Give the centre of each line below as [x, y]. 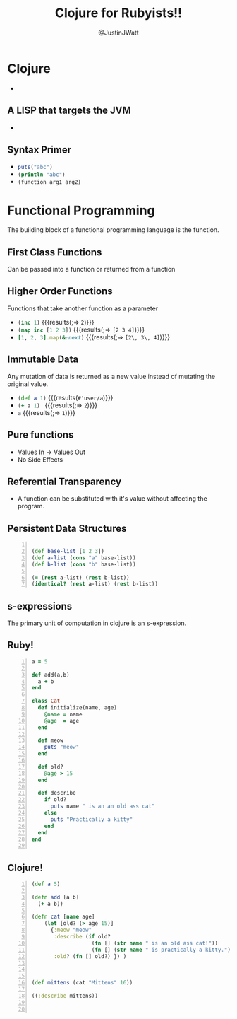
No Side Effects [40, 459]
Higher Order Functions [60, 291]
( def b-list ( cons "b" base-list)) [84, 564]
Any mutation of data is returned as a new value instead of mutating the [111, 376]
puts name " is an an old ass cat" [103, 807]
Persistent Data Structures [67, 528]
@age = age [62, 721]
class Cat [46, 701]
